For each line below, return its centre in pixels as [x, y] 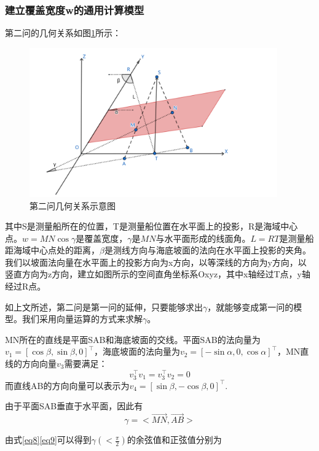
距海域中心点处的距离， [52, 250]
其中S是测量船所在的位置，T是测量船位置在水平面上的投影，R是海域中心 [152, 226]
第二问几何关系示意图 [73, 205]
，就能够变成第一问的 [250, 306]
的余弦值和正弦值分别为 [174, 440]
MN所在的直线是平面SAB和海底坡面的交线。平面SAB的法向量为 [133, 339]
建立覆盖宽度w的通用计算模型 [75, 10]
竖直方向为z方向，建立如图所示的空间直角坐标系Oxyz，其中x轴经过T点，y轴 [158, 274]
